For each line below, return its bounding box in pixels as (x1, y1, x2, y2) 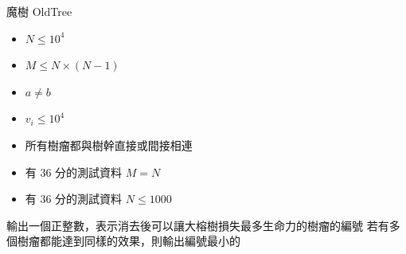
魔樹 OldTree (6, 3, 72, 19)
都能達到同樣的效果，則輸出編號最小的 (39, 233, 240, 249)
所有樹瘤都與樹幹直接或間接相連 (25, 136, 193, 153)
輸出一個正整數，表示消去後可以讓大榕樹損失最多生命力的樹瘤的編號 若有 (6, 217, 389, 233)
